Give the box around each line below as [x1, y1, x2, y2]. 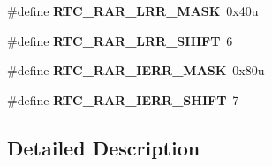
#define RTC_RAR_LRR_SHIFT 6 [7, 31, 233, 49]
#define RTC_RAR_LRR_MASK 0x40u [7, 2, 259, 19]
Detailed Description [7, 133, 200, 161]
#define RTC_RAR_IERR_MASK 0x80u [7, 61, 265, 79]
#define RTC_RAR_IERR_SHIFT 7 [7, 90, 239, 109]
